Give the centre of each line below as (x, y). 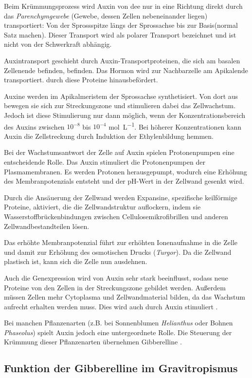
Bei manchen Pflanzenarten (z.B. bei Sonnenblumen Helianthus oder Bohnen (118, 323)
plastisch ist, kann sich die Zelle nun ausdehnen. (76, 261)
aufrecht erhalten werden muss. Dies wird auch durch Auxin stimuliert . (111, 306)
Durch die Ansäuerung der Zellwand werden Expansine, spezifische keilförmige (121, 197)
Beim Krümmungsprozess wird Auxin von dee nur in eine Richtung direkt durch (123, 6)
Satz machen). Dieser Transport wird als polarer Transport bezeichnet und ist (120, 34)
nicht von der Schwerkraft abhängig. (58, 44)
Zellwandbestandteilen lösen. (47, 226)
